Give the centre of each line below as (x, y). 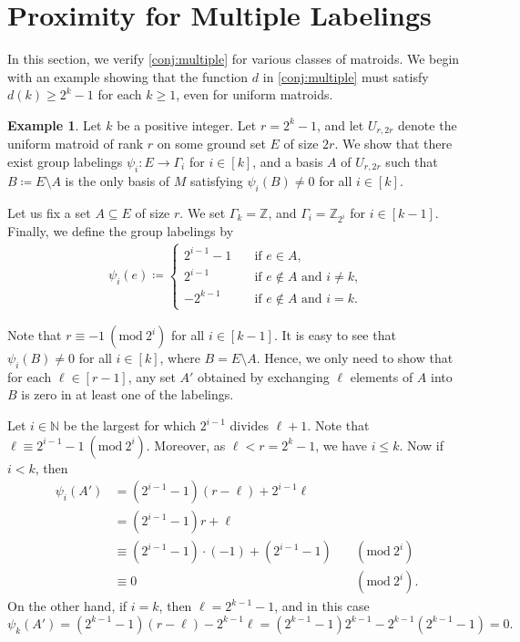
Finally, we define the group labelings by (121, 231)
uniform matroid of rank (76, 144)
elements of (382, 376)
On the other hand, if (67, 606)
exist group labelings (65, 161)
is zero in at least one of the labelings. (127, 394)
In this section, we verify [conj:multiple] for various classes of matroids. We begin (234, 59)
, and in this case (322, 606)
